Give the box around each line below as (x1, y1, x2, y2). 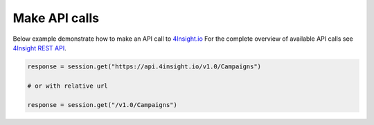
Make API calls (12, 10, 100, 26)
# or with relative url (27, 81, 109, 90)
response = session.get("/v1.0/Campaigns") (27, 101, 178, 109)
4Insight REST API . (12, 44, 66, 52)
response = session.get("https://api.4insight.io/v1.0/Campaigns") (27, 62, 262, 70)
